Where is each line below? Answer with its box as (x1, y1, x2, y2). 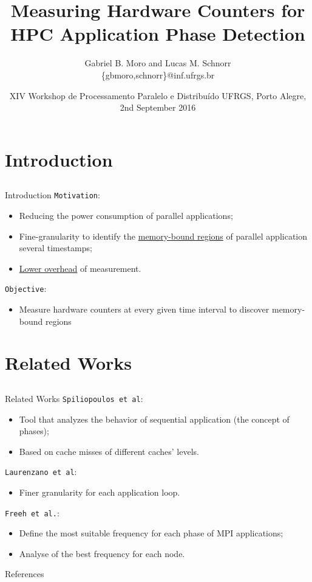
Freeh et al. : (5, 506, 59, 519)
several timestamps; (19, 241, 92, 254)
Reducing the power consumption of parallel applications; (19, 209, 233, 221)
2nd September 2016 (120, 101, 196, 114)
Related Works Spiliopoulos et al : (5, 392, 143, 404)
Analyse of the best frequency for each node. (19, 547, 185, 559)
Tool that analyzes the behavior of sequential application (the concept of (19, 412, 290, 425)
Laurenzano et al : (5, 465, 77, 478)
